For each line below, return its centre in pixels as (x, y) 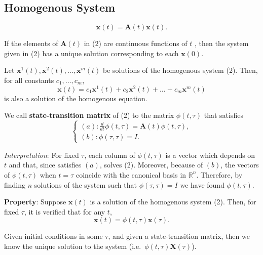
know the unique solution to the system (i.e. (73, 246)
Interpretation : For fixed (42, 155)
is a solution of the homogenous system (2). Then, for (173, 202)
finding (15, 184)
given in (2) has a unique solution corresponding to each (91, 53)
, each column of (110, 155)
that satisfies (223, 115)
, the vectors (240, 165)
